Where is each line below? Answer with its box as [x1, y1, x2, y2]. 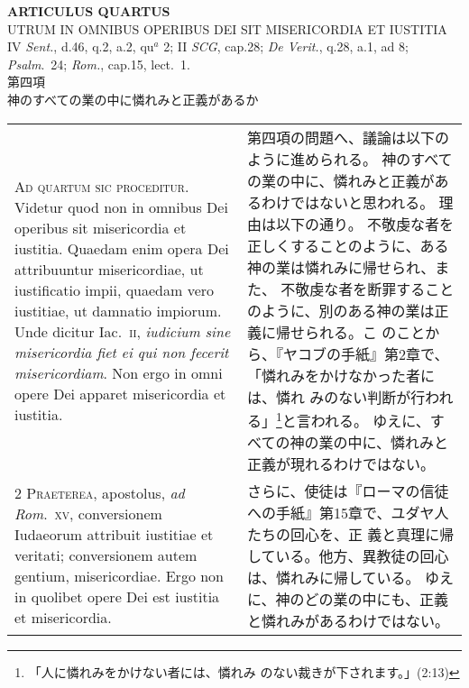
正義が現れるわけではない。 [247, 453, 436, 474]
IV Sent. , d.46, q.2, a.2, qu [7, 37, 154, 56]
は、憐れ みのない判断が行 [247, 386, 426, 408]
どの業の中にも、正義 [304, 588, 449, 610]
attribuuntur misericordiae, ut [14, 258, 204, 280]
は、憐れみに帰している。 [247, 566, 420, 588]
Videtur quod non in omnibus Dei [14, 196, 228, 217]
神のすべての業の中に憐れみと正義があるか [7, 89, 259, 108]
